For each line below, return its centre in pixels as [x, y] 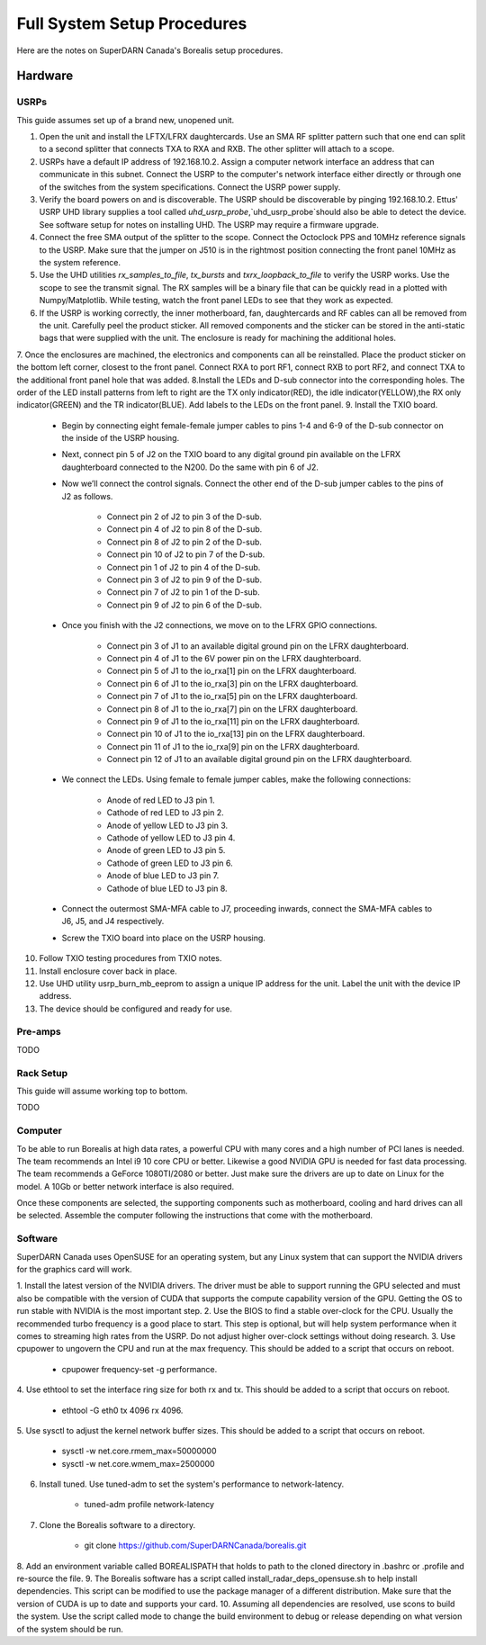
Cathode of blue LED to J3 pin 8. [167, 888]
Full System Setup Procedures [132, 23]
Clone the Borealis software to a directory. [117, 1524]
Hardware [45, 76]
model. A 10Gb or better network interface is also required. [126, 1186]
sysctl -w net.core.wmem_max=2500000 [138, 1463]
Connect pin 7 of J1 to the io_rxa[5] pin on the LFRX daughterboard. [232, 697]
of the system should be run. [70, 1629]
